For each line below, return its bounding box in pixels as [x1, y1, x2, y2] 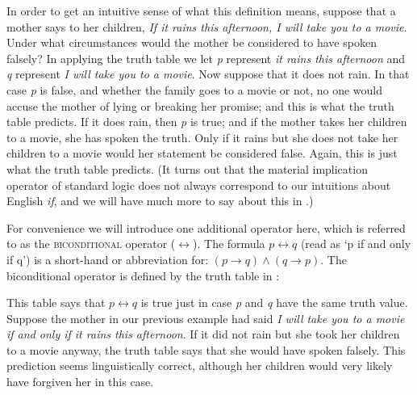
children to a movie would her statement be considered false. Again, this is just [6, 145, 398, 162]
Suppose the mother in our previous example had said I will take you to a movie [6, 309, 405, 326]
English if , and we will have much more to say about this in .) [6, 192, 314, 209]
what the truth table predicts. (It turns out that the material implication [6, 160, 368, 177]
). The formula [193, 235, 265, 252]
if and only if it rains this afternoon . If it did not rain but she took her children [6, 326, 400, 342]
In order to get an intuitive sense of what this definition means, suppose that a [6, 2, 396, 19]
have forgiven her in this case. [6, 373, 154, 390]
